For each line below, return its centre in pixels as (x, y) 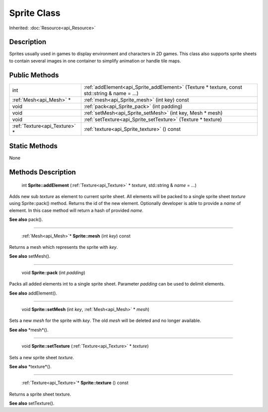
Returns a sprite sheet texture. (40, 394)
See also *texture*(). (30, 366)
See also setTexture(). (32, 404)
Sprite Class (35, 13)
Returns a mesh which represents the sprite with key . (64, 247)
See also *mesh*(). (29, 330)
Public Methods (34, 75)
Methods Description (43, 172)
